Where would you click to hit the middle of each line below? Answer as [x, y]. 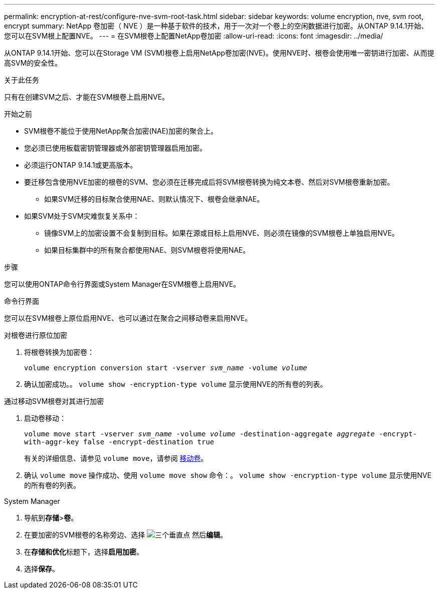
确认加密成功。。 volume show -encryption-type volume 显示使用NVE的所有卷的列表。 [176, 384]
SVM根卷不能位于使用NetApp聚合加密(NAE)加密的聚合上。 [121, 131]
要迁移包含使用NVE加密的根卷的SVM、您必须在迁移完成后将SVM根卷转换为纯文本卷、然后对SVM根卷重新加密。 [209, 182]
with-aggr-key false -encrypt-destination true [119, 442]
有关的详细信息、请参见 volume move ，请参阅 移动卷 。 [116, 458]
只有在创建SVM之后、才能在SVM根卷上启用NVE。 [87, 97]
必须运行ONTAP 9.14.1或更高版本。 [81, 165]
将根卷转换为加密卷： [59, 352]
